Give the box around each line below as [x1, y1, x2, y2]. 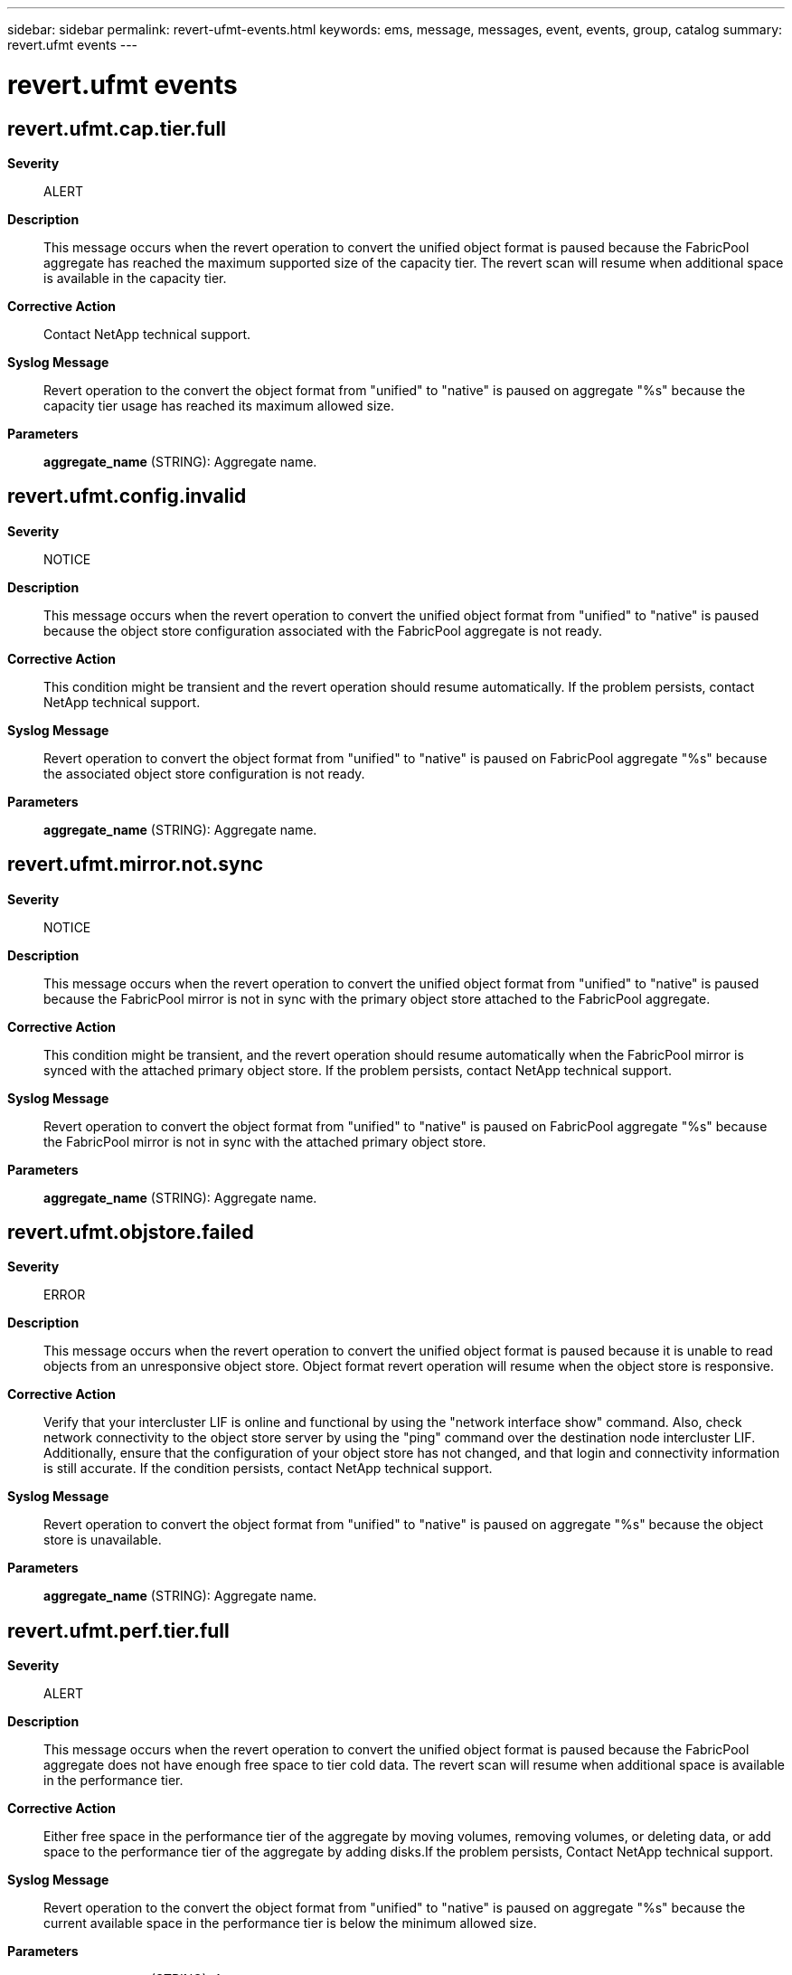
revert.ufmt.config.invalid [7, 485, 247, 508]
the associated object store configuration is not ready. [43, 765, 365, 781]
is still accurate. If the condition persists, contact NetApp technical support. [43, 1460, 493, 1477]
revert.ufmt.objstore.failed [7, 1221, 254, 1244]
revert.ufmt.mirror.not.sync [7, 853, 264, 876]
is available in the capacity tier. [43, 269, 227, 286]
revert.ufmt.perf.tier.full [7, 1619, 230, 1642]
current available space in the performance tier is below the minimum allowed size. [43, 1915, 537, 1932]
